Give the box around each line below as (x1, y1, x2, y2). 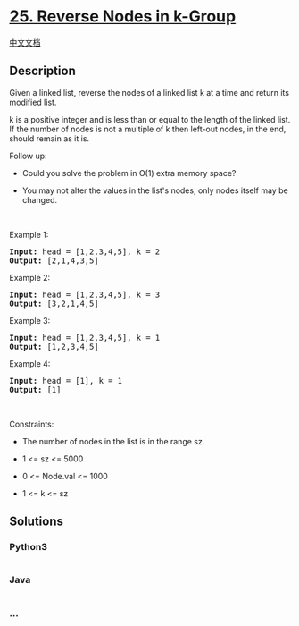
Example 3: (9, 315, 51, 326)
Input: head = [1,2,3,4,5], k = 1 (9, 333, 161, 343)
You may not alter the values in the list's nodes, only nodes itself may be (21, 185, 288, 196)
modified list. (9, 97, 57, 107)
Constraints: (9, 419, 54, 429)
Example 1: (9, 229, 49, 240)
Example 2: (9, 272, 51, 283)
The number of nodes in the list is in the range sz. (21, 436, 205, 446)
